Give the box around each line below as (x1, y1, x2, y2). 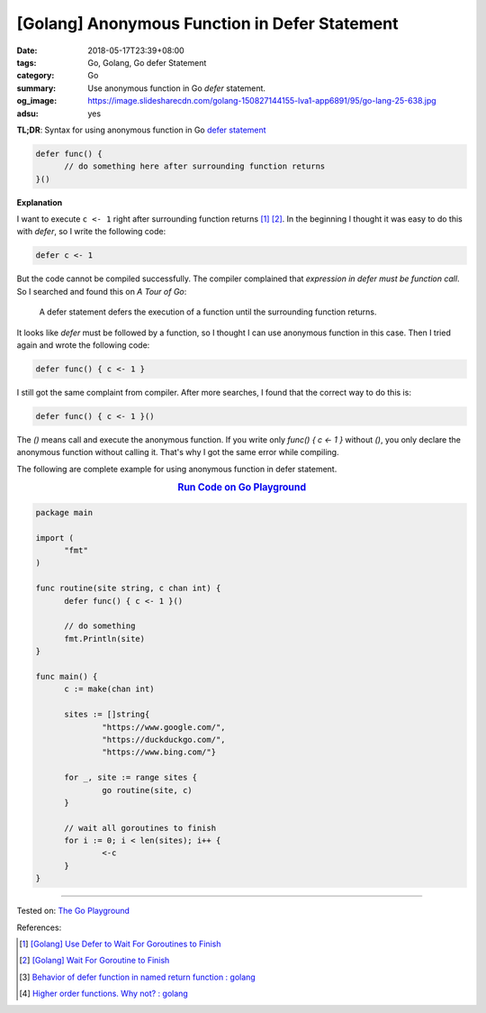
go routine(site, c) (102, 785, 193, 795)
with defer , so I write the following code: (16, 226, 166, 237)
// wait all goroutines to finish (64, 823, 216, 833)
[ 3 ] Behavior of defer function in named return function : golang (19, 972, 256, 982)
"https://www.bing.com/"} (102, 747, 216, 757)
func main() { (35, 671, 98, 681)
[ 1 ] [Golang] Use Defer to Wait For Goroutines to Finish (19, 938, 221, 950)
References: (16, 922, 62, 933)
